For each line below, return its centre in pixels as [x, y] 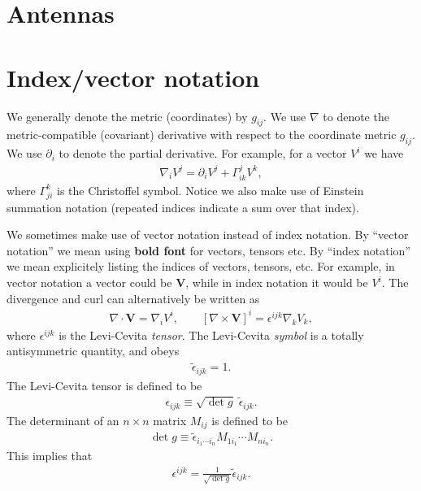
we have [384, 153]
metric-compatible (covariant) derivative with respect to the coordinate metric [202, 135]
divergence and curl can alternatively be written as [133, 298]
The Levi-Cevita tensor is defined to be [104, 385]
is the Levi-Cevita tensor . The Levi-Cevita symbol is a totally [211, 335]
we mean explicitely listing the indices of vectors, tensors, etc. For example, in [201, 266]
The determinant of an [63, 420]
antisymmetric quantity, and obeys [93, 351]
